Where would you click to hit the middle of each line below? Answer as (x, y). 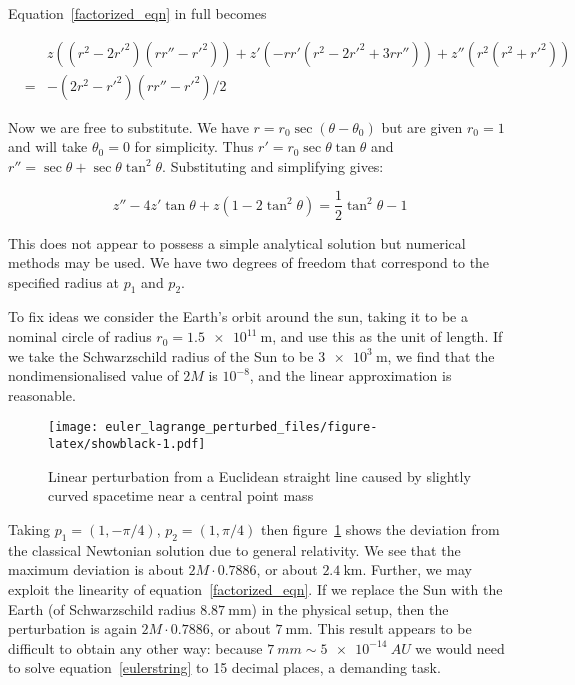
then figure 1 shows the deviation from (380, 528)
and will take (48, 146)
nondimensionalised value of (93, 375)
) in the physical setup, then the (350, 608)
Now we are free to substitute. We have (128, 126)
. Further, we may (417, 569)
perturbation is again (72, 628)
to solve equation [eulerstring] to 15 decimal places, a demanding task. (224, 667)
